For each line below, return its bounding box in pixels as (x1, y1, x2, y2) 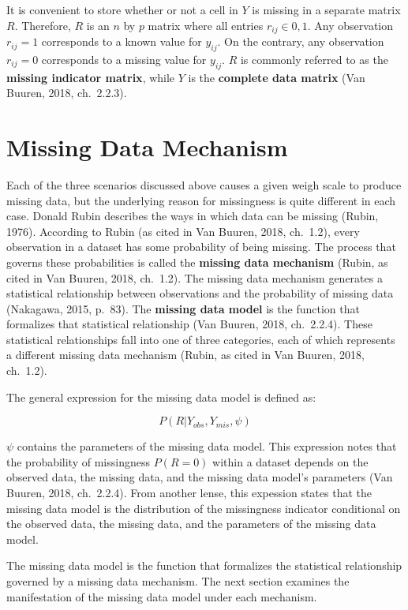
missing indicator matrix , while (6, 69, 175, 85)
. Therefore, (14, 17, 71, 33)
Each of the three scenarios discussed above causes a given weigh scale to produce (6, 176, 402, 193)
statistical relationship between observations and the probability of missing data (6, 285, 394, 301)
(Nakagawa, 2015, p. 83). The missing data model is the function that (6, 300, 360, 316)
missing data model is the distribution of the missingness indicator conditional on (6, 500, 401, 516)
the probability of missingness (6, 453, 150, 470)
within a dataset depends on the (212, 453, 369, 470)
